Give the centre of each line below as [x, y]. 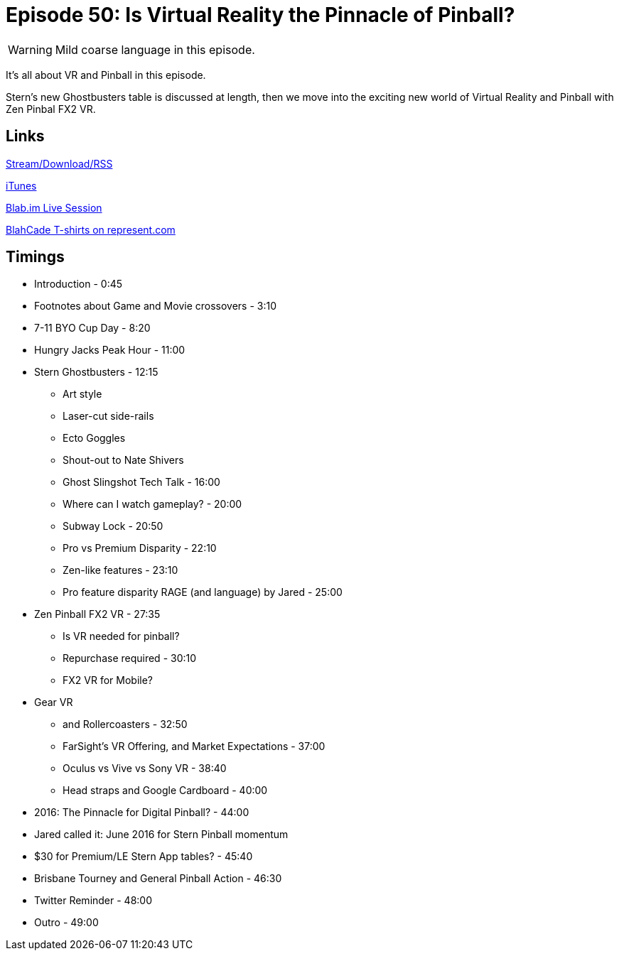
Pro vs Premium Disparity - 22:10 [140, 548]
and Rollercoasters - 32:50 [125, 724]
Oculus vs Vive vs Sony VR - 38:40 [145, 768]
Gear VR [54, 702]
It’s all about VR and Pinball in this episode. [106, 75]
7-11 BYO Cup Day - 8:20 [92, 328]
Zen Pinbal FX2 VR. [51, 109]
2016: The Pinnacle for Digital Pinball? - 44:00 [142, 813]
